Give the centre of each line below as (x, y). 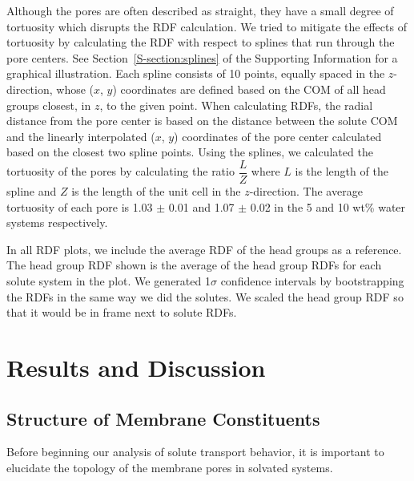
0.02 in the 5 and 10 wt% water (328, 206)
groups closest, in (49, 105)
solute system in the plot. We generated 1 (109, 280)
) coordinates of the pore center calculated (278, 136)
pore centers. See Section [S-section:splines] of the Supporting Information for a (202, 57)
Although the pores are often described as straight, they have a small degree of (200, 10)
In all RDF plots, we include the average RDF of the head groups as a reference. (204, 249)
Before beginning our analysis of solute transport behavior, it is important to (195, 452)
